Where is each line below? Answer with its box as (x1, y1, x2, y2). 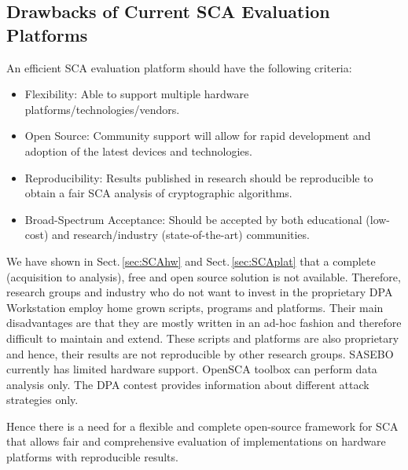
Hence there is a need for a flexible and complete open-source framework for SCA (6, 417, 399, 434)
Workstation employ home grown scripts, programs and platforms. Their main (6, 299, 384, 315)
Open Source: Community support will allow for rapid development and (24, 127, 371, 144)
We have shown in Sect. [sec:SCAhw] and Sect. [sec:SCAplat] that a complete (6, 252, 376, 269)
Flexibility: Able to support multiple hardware (24, 86, 249, 102)
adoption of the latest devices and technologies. (24, 142, 252, 159)
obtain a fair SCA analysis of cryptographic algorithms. (24, 185, 292, 201)
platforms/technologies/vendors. (24, 101, 180, 117)
